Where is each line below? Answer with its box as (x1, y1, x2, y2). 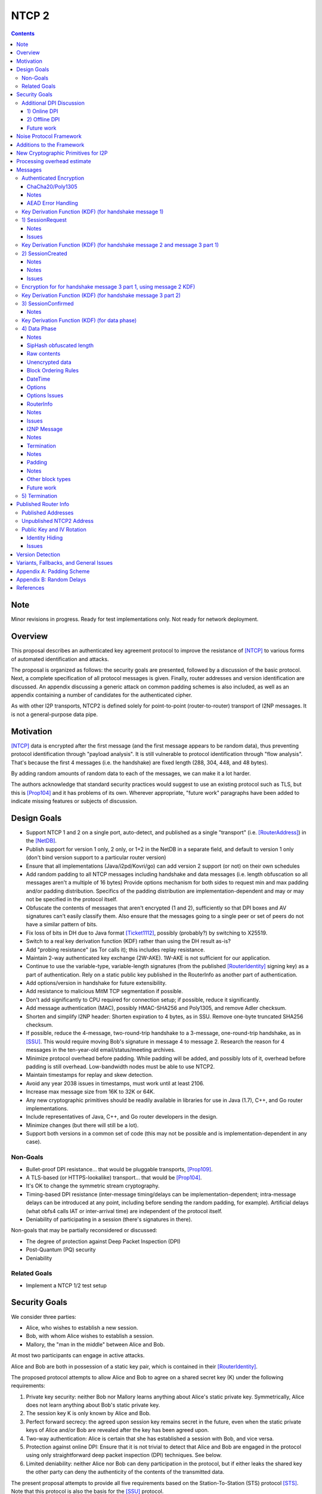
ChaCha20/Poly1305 (27, 183, 78, 190)
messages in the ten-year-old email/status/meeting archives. (26, 1046, 176, 1054)
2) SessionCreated (21, 250, 68, 257)
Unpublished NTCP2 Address (21, 518, 94, 525)
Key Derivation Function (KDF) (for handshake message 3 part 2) (21, 292, 181, 299)
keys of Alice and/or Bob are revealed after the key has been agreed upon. (26, 1426, 209, 1434)
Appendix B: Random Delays (16, 575, 86, 583)
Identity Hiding (27, 534, 63, 541)
